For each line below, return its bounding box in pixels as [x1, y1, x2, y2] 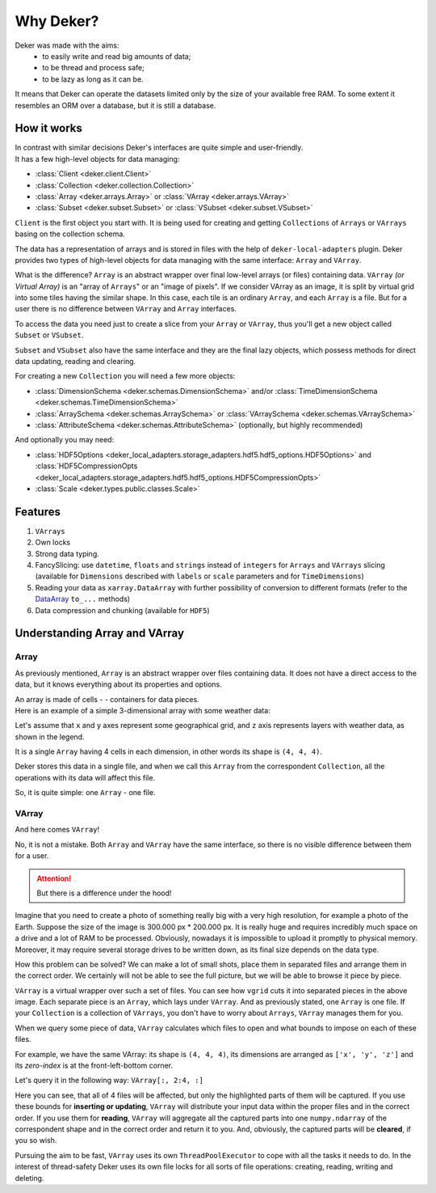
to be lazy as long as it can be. [42, 74, 145, 84]
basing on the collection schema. [15, 229, 125, 239]
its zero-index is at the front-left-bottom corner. [15, 1060, 174, 1071]
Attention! [36, 874, 72, 883]
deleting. [15, 1173, 44, 1182]
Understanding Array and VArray [15, 627, 185, 641]
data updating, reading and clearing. [15, 357, 136, 366]
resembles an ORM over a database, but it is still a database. [15, 100, 216, 110]
